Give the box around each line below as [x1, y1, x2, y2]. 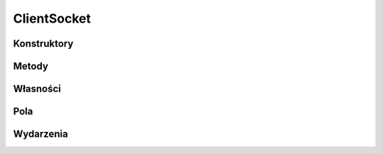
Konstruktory [13, 38, 74, 50]
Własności [13, 83, 62, 95]
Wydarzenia [13, 128, 69, 140]
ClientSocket [13, 11, 91, 26]
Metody [13, 60, 49, 72]
